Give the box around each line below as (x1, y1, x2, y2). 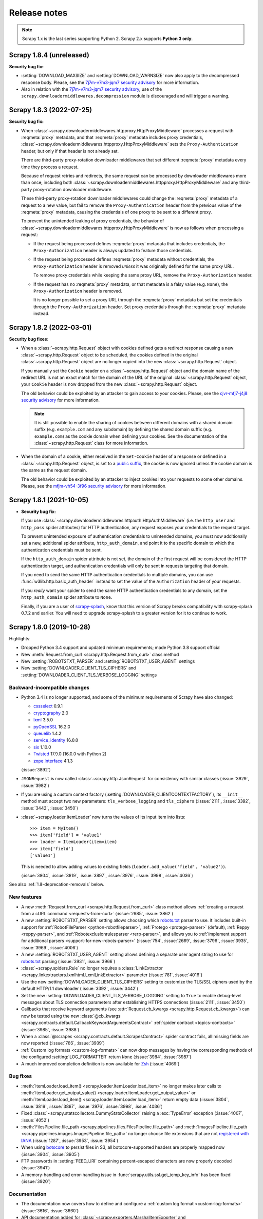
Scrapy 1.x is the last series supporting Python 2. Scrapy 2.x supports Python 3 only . (22, 36, 193, 41)
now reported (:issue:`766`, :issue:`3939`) (21, 1040, 105, 1046)
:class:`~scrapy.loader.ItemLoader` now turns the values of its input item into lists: (21, 814, 186, 820)
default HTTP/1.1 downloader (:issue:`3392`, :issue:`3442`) (21, 985, 139, 992)
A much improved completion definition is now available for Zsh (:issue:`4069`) (21, 1061, 180, 1066)
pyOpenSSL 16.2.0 (33, 724, 71, 729)
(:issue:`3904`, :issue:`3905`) (21, 1151, 80, 1157)
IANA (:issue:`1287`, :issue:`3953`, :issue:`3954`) (21, 1138, 119, 1143)
